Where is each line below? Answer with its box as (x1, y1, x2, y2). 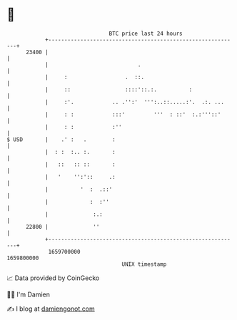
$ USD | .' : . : (6, 135, 116, 143)
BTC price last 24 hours (109, 30, 183, 37)
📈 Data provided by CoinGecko (6, 274, 100, 282)
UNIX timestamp (121, 260, 167, 268)
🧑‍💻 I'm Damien (6, 290, 51, 299)
